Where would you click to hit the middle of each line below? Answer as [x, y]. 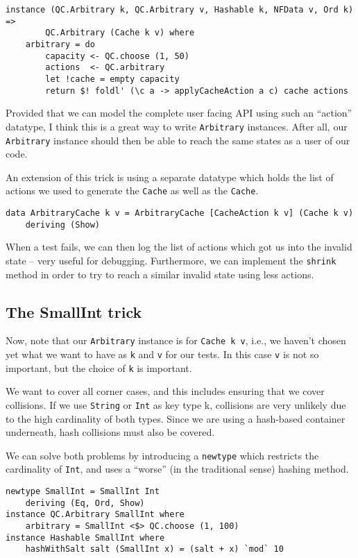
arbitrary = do [60, 44]
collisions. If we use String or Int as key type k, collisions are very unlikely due [176, 404]
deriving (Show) [63, 225]
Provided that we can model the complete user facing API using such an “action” [179, 113]
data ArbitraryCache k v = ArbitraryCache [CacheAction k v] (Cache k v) [180, 213]
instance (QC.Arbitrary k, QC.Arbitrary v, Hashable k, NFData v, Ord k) [180, 10]
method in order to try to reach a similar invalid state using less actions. [160, 274]
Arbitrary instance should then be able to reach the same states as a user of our [178, 140]
